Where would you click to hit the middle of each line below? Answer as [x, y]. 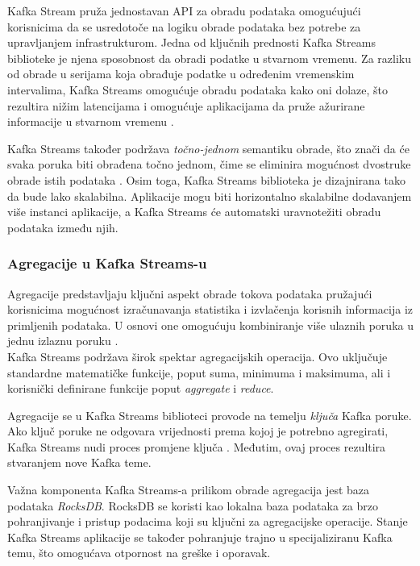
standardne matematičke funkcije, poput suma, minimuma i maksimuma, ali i [199, 372]
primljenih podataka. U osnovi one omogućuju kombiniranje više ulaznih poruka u [210, 325]
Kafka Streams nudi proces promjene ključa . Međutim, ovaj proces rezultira [197, 446]
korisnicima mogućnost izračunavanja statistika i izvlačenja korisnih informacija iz [210, 309]
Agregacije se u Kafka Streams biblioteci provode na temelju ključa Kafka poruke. [210, 415]
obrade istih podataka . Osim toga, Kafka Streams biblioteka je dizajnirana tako [206, 179]
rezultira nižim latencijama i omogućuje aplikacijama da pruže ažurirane [186, 105]
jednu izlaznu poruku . [63, 341]
